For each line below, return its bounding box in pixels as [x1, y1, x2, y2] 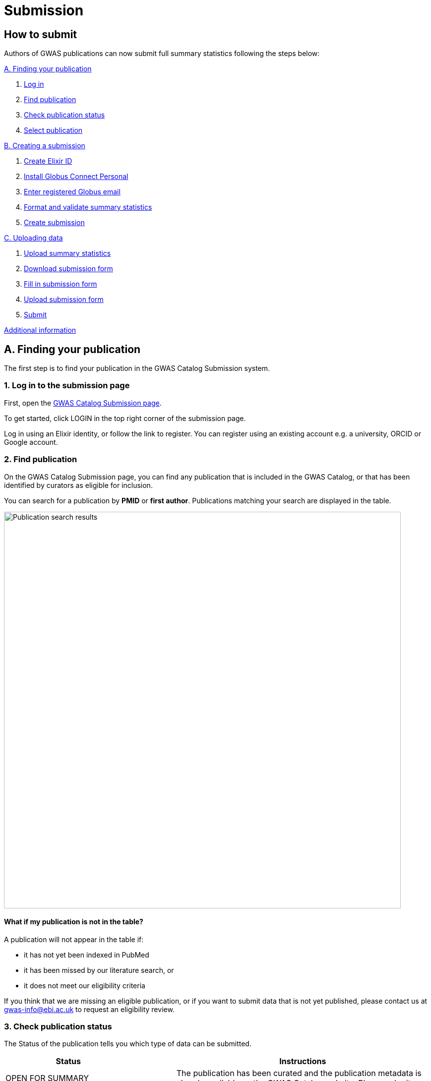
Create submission [24, 218, 85, 227]
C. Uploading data [4, 234, 63, 242]
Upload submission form [24, 295, 104, 304]
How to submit [4, 28, 77, 41]
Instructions [279, 1056, 326, 1067]
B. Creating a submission [4, 141, 85, 150]
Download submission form [24, 264, 113, 273]
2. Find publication [4, 454, 77, 465]
